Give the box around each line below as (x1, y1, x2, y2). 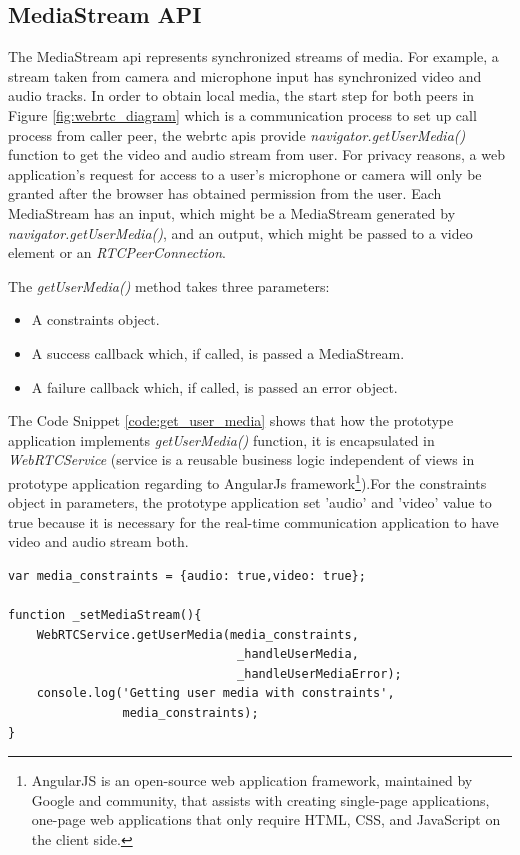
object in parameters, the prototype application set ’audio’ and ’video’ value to (8, 492, 492, 513)
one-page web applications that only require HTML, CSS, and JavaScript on (31, 809, 501, 830)
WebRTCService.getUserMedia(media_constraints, (36, 627, 359, 642)
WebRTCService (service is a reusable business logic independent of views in (8, 449, 475, 470)
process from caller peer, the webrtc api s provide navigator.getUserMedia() (8, 124, 466, 145)
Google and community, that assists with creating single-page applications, (31, 789, 490, 810)
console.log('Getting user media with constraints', (36, 686, 395, 701)
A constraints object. (31, 309, 160, 330)
